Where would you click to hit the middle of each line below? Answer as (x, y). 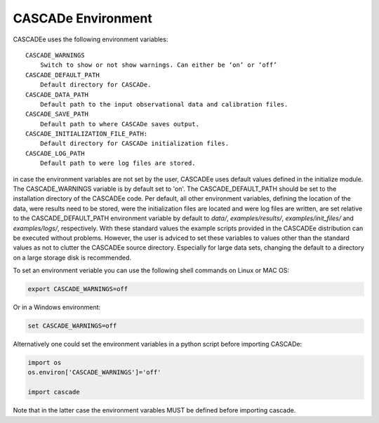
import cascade (54, 392)
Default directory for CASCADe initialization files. (134, 143)
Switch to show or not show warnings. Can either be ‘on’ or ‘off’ (158, 65)
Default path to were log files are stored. (118, 163)
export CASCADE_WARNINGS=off (78, 289)
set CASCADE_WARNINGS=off (72, 326)
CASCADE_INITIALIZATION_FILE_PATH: (87, 134)
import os (45, 363)
